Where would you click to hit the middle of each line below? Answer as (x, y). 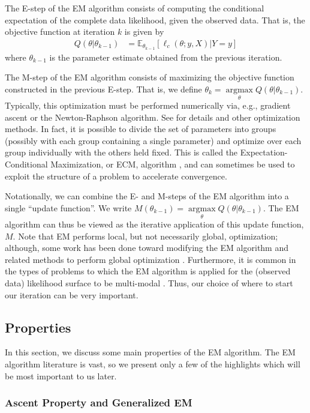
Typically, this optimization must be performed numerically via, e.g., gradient (148, 105)
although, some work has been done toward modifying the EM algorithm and (147, 248)
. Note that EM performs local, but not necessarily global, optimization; (145, 236)
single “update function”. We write (68, 207)
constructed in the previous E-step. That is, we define (103, 89)
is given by (144, 32)
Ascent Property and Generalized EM (99, 402)
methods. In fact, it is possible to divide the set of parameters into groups (141, 129)
